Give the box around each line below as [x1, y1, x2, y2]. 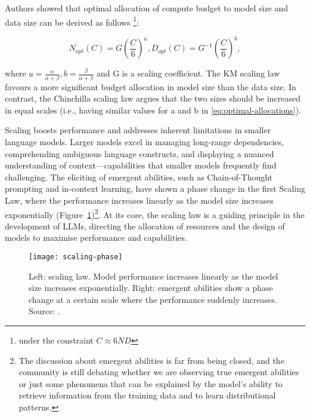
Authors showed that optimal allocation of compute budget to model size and [5, 2, 289, 14]
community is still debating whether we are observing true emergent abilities [18, 366, 299, 378]
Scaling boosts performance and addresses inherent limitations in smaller [5, 124, 271, 136]
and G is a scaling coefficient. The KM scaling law [96, 67, 280, 79]
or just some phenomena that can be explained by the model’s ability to [18, 377, 283, 390]
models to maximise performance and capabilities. [5, 231, 187, 244]
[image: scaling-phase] [29, 253, 123, 262]
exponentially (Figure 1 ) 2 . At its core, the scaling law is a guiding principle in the [5, 206, 305, 220]
